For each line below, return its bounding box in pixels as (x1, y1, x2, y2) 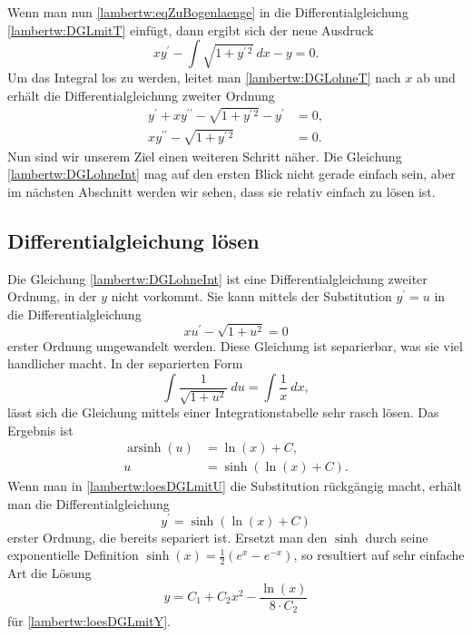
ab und (416, 68, 456, 87)
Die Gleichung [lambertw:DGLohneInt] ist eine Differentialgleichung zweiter (7, 269, 428, 288)
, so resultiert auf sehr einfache (293, 545, 465, 564)
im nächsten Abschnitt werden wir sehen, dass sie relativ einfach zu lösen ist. (7, 181, 436, 201)
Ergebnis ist (7, 420, 74, 439)
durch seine (365, 527, 428, 546)
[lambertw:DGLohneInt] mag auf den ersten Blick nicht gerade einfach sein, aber (7, 164, 456, 183)
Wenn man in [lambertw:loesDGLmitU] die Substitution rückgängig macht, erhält (7, 476, 462, 495)
